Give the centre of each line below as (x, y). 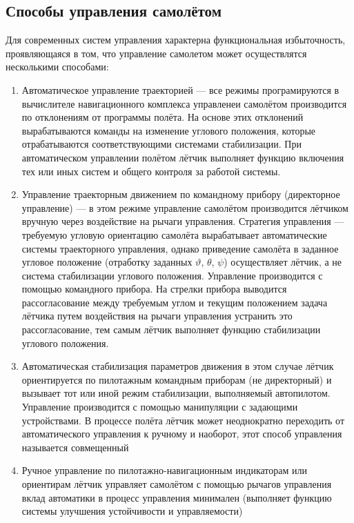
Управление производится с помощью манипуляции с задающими (160, 407)
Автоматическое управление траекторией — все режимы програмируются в (180, 89)
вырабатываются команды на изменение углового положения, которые (169, 130)
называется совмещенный (75, 447)
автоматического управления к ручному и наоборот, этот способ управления (182, 434)
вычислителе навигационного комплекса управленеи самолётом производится (184, 103)
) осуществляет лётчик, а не (283, 262)
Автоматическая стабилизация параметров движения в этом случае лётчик (178, 366)
